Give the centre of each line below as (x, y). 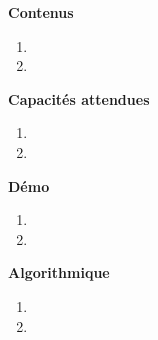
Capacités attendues (79, 98)
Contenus (41, 12)
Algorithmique (59, 272)
